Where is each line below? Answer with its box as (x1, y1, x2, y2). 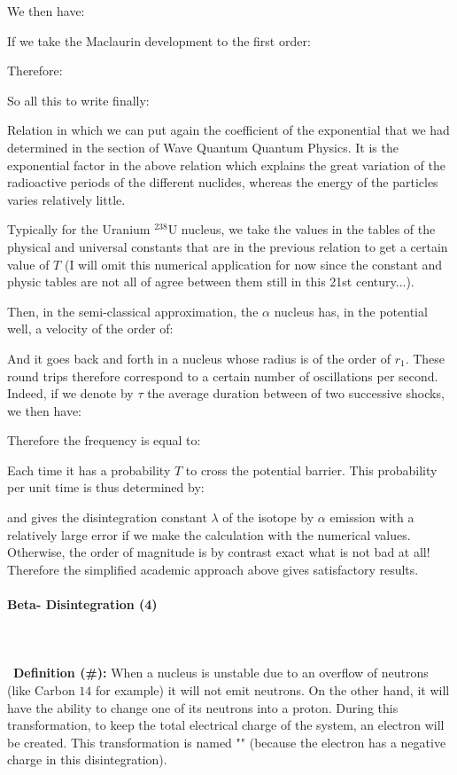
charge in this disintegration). (7, 750, 167, 769)
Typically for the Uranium (7, 220, 151, 239)
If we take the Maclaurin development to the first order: (7, 31, 311, 50)
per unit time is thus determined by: (7, 478, 205, 497)
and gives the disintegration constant (7, 508, 207, 527)
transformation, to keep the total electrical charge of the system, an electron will (7, 716, 445, 734)
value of (7, 254, 50, 273)
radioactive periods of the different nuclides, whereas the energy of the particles (7, 173, 438, 192)
